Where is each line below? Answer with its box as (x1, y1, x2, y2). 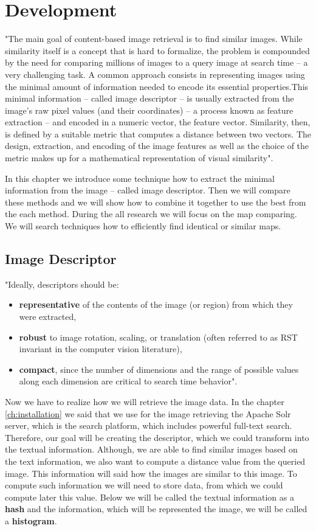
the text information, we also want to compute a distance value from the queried (5, 454, 306, 467)
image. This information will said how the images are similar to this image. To (5, 467, 297, 479)
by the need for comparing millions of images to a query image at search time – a (5, 56, 308, 69)
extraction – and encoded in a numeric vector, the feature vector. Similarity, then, (5, 116, 311, 128)
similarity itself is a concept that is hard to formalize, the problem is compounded (5, 44, 310, 57)
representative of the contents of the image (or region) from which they (19, 298, 293, 311)
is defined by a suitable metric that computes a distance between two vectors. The (5, 127, 311, 140)
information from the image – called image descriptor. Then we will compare (5, 184, 290, 196)
